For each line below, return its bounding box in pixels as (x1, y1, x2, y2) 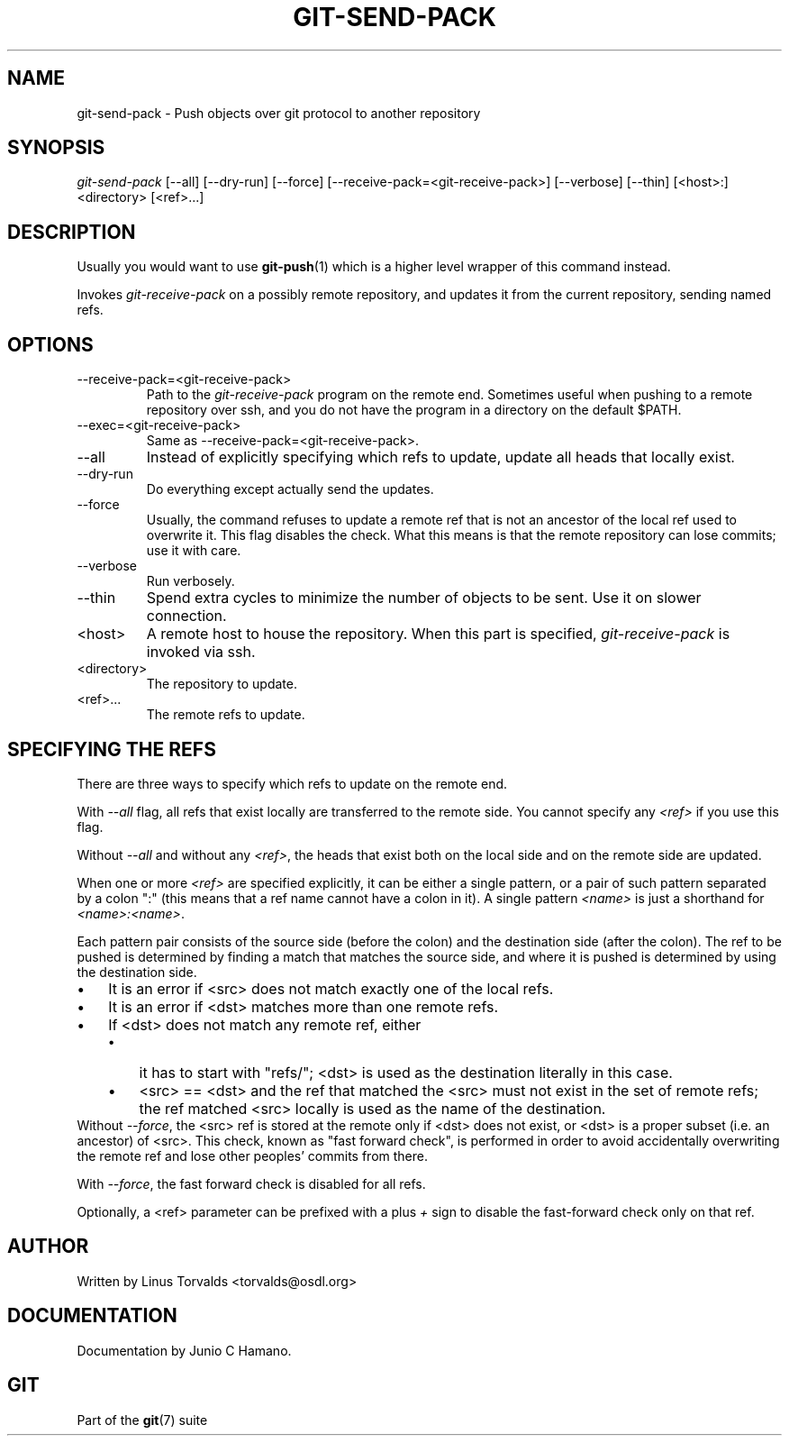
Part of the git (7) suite (77, 1411, 208, 1428)
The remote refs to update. (146, 707, 305, 723)
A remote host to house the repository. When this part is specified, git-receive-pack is (146, 625, 730, 644)
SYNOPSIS (7, 136, 105, 160)
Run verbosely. (146, 573, 235, 589)
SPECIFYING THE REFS (7, 737, 216, 761)
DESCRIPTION (7, 220, 136, 243)
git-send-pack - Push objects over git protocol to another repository (77, 105, 481, 121)
